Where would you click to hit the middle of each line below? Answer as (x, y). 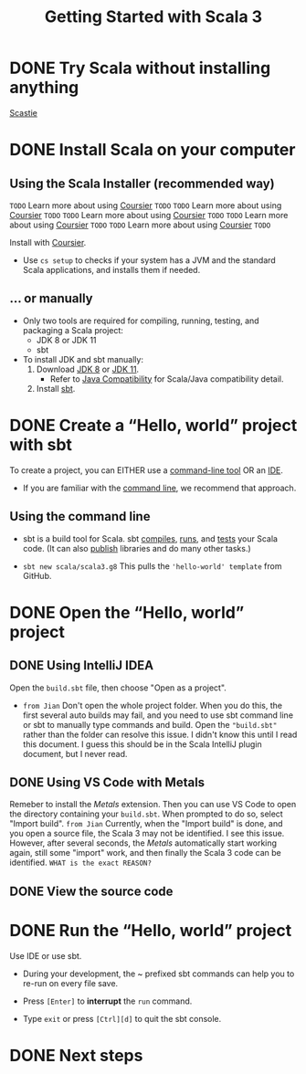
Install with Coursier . (48, 242)
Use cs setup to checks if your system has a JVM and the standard (149, 260)
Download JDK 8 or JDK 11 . (88, 369)
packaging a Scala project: (73, 330)
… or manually (51, 299)
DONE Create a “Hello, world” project (153, 425)
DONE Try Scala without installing (140, 68)
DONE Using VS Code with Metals (107, 782)
